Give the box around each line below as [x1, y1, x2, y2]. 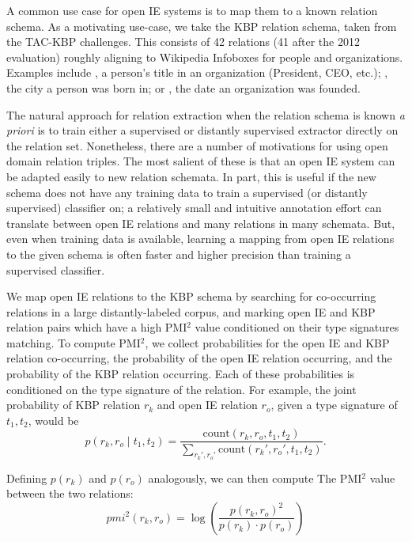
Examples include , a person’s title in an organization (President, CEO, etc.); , [6, 64, 388, 81]
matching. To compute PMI [6, 334, 141, 351]
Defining [6, 469, 47, 486]
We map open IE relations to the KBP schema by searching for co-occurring [6, 288, 376, 305]
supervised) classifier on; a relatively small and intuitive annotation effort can [6, 199, 382, 216]
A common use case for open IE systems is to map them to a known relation [6, 2, 378, 18]
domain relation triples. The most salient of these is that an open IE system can [6, 153, 395, 169]
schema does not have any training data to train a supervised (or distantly [6, 184, 368, 200]
